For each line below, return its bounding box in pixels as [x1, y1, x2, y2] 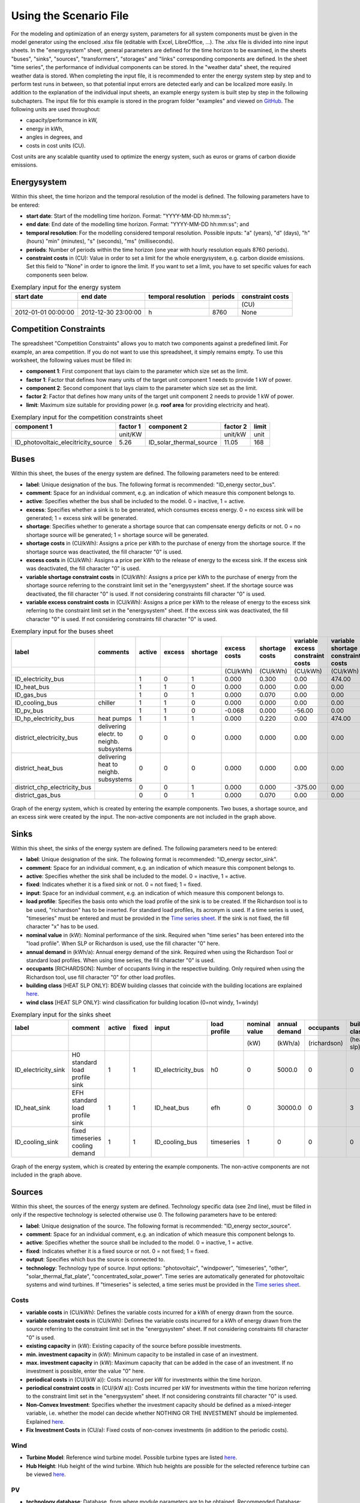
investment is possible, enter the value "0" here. [26, 1368, 145, 1375]
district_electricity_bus [14, 733, 78, 742]
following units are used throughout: [11, 106, 101, 113]
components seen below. [26, 271, 88, 278]
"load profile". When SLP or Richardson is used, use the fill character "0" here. [26, 940, 220, 947]
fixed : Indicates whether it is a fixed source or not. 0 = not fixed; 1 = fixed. [26, 1247, 209, 1255]
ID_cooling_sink [14, 1137, 59, 1146]
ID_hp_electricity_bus [14, 714, 75, 723]
